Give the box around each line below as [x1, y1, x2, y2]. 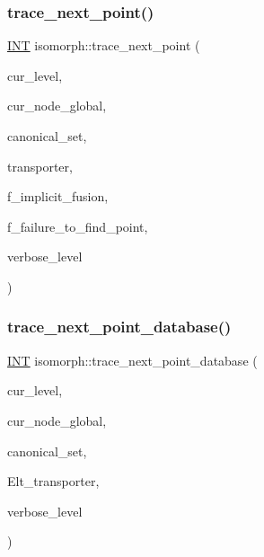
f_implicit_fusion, [7, 187, 109, 206]
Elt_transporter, [7, 472, 100, 491]
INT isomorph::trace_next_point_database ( [7, 350, 258, 369]
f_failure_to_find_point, [7, 217, 148, 235]
